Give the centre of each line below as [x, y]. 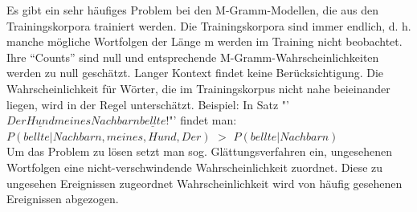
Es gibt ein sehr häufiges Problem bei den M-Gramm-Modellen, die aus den [192, 10]
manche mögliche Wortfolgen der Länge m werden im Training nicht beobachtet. [204, 41]
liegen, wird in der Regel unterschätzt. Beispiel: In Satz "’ [148, 104]
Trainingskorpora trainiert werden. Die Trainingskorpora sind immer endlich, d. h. [209, 25]
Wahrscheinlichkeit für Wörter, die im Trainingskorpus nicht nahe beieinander [198, 88]
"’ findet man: [203, 120]
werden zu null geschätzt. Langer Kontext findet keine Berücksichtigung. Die [195, 73]
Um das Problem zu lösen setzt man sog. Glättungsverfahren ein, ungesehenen [199, 151]
